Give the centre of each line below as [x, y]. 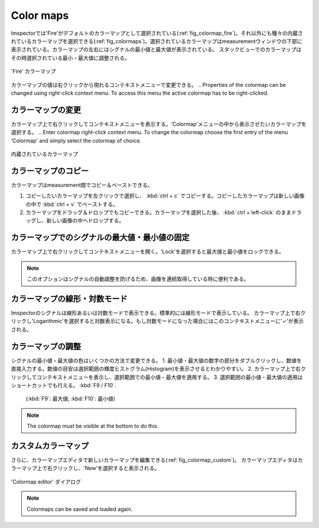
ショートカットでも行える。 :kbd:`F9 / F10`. [64, 385]
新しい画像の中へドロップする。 [85, 221]
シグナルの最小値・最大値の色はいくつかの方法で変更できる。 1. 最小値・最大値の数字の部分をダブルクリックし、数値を [157, 360]
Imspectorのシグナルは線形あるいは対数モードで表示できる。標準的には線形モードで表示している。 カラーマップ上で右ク [158, 313]
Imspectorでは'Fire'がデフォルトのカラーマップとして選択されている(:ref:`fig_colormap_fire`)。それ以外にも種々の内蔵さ [157, 33]
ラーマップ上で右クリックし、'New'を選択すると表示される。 [85, 468]
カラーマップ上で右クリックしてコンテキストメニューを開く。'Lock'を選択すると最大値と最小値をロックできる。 [148, 252]
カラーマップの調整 [46, 346]
